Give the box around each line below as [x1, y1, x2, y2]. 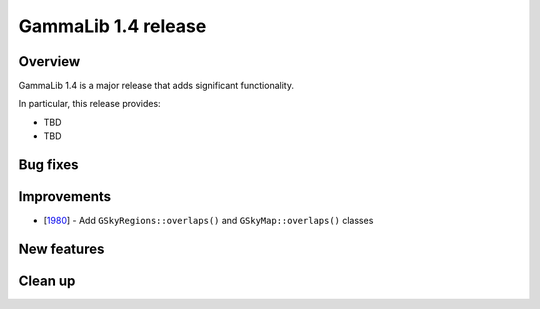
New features [18, 240, 105, 257]
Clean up [18, 272, 76, 289]
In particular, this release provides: [18, 98, 161, 110]
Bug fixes [18, 156, 79, 174]
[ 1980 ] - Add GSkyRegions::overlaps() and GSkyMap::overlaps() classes [43, 215, 374, 227]
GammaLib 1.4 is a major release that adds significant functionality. [18, 80, 295, 92]
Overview [18, 53, 81, 70]
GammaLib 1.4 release [18, 15, 207, 37]
